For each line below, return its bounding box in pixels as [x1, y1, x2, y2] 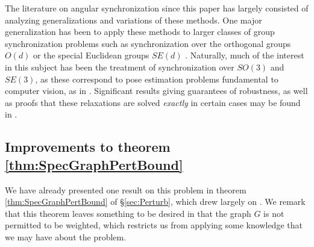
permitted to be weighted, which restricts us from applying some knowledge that [5, 219, 303, 231]
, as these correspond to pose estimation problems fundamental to [35, 72, 278, 85]
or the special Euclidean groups [33, 49, 149, 61]
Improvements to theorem [5, 137, 171, 156]
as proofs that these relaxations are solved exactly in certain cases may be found [5, 96, 301, 108]
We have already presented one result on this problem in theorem [5, 183, 246, 196]
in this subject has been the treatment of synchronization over [5, 60, 234, 73]
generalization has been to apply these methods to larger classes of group [5, 25, 275, 38]
